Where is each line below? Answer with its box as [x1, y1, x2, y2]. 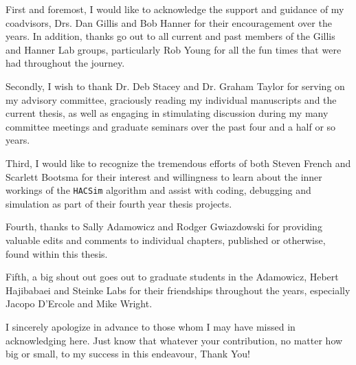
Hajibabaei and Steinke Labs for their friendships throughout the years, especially [5, 283, 351, 297]
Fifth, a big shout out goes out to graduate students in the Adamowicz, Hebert [5, 269, 339, 284]
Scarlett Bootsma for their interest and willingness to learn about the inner [5, 169, 322, 184]
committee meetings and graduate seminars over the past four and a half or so [5, 119, 336, 133]
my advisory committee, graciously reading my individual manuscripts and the [5, 92, 337, 107]
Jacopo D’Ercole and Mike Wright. [5, 296, 153, 311]
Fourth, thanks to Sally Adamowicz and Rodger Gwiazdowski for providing [5, 219, 322, 234]
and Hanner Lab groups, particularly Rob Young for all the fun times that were [5, 42, 342, 56]
